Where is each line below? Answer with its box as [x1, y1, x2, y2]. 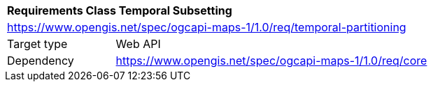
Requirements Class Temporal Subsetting [7, 3, 232, 17]
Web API [115, 37, 161, 51]
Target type [7, 37, 68, 51]
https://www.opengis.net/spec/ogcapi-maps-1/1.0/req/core [115, 54, 427, 68]
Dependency [7, 54, 74, 68]
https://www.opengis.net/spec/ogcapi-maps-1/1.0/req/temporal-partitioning [7, 20, 406, 34]
